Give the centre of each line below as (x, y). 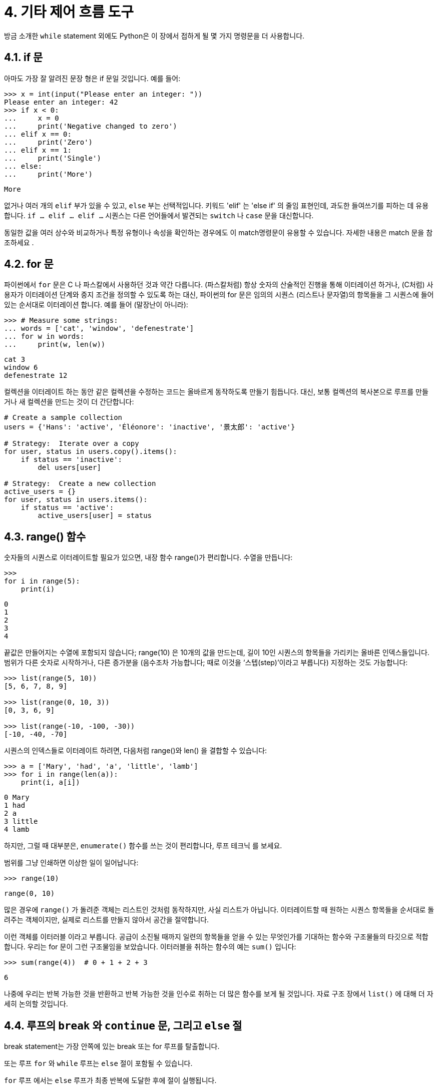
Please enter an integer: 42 (61, 102)
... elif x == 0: (38, 134)
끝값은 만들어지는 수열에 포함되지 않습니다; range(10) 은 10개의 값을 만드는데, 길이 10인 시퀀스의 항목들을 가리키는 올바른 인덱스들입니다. (217, 653)
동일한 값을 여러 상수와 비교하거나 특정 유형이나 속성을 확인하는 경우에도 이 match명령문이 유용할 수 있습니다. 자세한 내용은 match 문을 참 (218, 232)
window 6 (21, 368)
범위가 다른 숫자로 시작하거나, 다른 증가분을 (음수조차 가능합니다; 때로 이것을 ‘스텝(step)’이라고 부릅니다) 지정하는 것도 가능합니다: (206, 663)
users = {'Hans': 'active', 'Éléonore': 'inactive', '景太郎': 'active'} (150, 427)
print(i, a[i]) (50, 782)
